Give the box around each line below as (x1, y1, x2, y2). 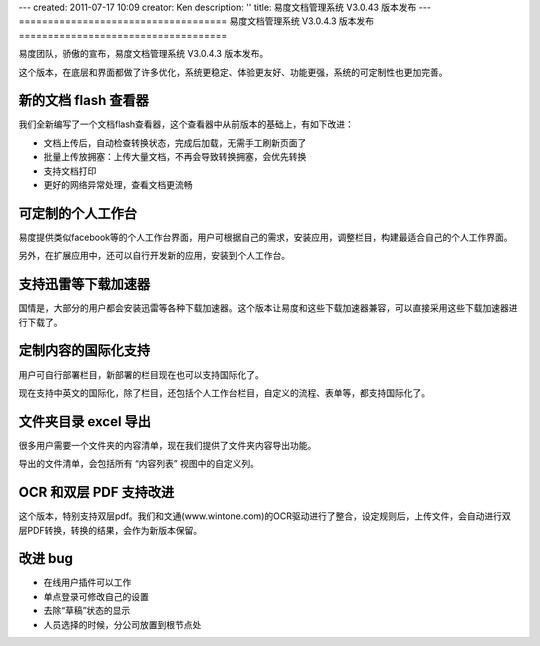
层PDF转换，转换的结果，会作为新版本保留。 (18, 524, 203, 536)
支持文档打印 (43, 165, 97, 177)
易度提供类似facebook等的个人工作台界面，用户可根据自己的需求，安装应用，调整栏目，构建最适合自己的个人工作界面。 (18, 231, 514, 243)
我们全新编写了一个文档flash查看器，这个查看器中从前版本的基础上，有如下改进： (18, 118, 355, 130)
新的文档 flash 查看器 (18, 92, 150, 109)
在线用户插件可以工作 (43, 576, 132, 589)
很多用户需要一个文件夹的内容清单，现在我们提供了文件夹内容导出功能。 (18, 439, 317, 451)
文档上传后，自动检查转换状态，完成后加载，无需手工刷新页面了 (43, 136, 307, 149)
